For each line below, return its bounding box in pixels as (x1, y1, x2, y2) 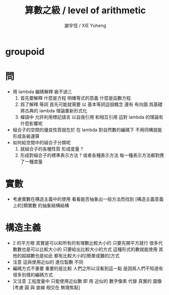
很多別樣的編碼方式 (12, 272, 53, 278)
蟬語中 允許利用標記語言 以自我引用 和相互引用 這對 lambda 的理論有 (20, 114, 163, 120)
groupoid (5, 46, 45, 57)
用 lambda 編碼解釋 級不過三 (12, 88, 73, 95)
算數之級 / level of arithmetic (24, 5, 146, 16)
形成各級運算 (12, 133, 40, 139)
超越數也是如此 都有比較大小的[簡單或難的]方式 (21, 252, 120, 258)
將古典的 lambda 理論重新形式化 (20, 107, 87, 113)
